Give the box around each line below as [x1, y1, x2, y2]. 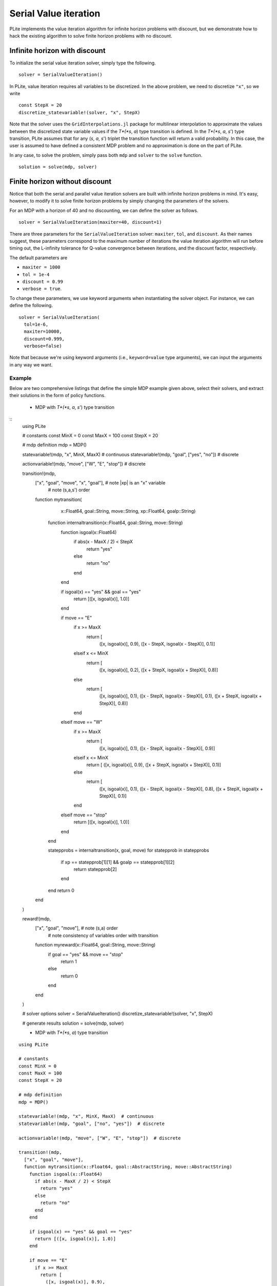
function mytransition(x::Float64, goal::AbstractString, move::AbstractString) [24, 1164, 232, 1170]
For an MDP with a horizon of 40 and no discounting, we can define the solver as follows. [9, 207, 199, 213]
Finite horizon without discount [9, 177, 112, 186]
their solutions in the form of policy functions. [9, 392, 106, 399]
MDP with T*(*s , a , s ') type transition [35, 404, 115, 410]
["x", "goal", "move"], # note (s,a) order [35, 925, 118, 931]
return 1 [61, 958, 77, 964]
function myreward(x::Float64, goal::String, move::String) [35, 942, 156, 948]
